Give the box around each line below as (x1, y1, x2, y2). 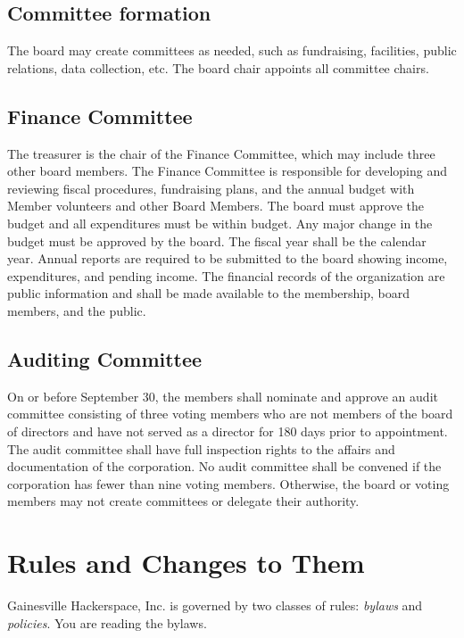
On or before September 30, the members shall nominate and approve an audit (7, 386, 438, 405)
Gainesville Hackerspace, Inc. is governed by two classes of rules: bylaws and (7, 596, 423, 615)
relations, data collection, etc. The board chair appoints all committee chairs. (7, 58, 429, 77)
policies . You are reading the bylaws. (7, 613, 207, 632)
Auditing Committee (7, 344, 203, 372)
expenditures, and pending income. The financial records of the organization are (7, 266, 445, 285)
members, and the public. (7, 301, 146, 319)
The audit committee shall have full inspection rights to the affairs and (7, 439, 395, 458)
